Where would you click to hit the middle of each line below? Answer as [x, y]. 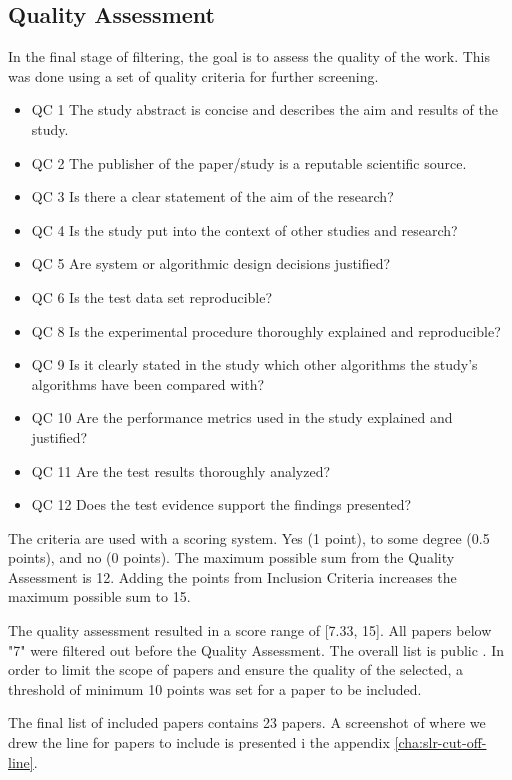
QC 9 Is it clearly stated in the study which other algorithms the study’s [254, 364]
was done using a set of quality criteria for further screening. [193, 75]
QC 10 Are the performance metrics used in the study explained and [242, 417]
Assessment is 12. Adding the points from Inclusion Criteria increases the [232, 576]
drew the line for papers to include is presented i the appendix [199, 742]
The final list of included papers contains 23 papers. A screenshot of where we [247, 722]
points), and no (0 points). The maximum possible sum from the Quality [231, 557]
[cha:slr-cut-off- [440, 742]
